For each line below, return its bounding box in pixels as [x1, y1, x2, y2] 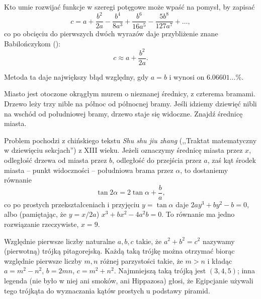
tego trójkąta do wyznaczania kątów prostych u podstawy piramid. [4, 285, 210, 295]
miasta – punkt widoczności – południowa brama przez [4, 164, 173, 175]
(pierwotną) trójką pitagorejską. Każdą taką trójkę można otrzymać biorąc [4, 246, 235, 256]
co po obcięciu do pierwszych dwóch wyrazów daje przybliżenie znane [4, 28, 218, 39]
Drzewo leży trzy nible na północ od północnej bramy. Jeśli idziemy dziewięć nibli [4, 98, 257, 108]
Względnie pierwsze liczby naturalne [4, 235, 116, 246]
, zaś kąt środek [207, 154, 256, 165]
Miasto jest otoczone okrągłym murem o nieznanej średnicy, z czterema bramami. [4, 88, 255, 99]
